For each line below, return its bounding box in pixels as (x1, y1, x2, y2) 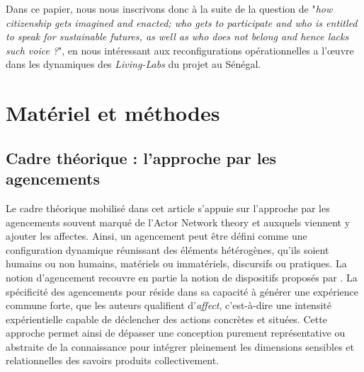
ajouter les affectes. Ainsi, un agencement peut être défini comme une (6, 228, 307, 243)
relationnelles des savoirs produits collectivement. (6, 353, 220, 368)
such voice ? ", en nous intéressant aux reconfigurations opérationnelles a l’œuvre (6, 42, 354, 57)
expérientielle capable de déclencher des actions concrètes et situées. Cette (6, 311, 327, 326)
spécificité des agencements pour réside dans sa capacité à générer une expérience (6, 284, 358, 298)
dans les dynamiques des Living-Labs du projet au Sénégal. (6, 57, 261, 71)
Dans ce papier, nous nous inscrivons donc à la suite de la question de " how (6, 1, 333, 16)
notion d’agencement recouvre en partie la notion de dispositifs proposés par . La (6, 269, 358, 284)
